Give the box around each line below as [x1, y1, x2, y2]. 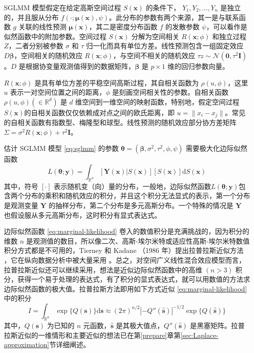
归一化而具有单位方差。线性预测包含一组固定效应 [86, 41, 244, 51]
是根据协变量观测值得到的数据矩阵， [19, 61, 135, 71]
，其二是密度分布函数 [89, 21, 158, 32]
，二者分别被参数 [8, 41, 63, 51]
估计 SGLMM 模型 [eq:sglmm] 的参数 [4, 143, 119, 153]
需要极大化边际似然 [186, 143, 248, 153]
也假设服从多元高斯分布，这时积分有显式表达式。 [4, 209, 161, 220]
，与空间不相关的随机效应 [113, 50, 195, 60]
